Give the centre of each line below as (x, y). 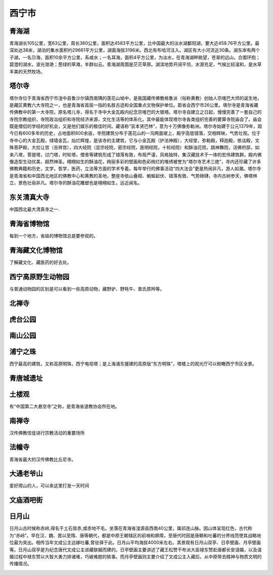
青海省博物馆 (29, 224)
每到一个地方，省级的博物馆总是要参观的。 (54, 236)
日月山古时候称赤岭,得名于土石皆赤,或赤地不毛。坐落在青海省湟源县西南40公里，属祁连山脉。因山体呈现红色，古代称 (131, 529)
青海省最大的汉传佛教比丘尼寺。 (42, 459)
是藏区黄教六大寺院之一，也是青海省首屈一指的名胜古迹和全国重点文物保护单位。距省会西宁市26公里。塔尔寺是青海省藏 (134, 105)
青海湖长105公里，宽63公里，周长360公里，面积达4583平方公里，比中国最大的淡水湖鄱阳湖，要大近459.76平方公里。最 (134, 43)
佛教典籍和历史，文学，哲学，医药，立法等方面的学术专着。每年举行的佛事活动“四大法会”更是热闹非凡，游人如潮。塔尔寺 (135, 169)
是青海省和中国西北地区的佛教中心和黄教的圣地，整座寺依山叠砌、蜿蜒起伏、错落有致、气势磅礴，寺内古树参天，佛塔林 (133, 176)
